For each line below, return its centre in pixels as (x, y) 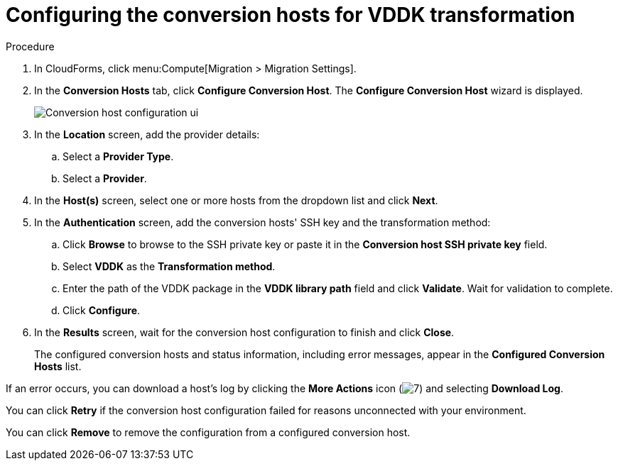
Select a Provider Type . (118, 156)
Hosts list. (58, 366)
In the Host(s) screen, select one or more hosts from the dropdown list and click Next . (236, 200)
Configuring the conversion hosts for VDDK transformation (291, 15)
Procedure (30, 46)
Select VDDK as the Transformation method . (169, 266)
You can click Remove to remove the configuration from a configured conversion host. (208, 432)
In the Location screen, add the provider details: (147, 134)
